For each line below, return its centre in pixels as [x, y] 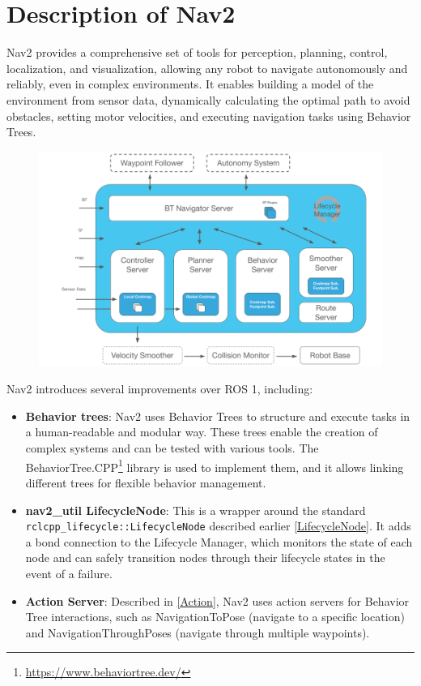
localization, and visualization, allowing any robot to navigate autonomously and [207, 68]
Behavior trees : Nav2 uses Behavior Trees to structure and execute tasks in [218, 416]
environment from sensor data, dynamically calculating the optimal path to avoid [208, 99]
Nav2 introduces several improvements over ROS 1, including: [160, 389]
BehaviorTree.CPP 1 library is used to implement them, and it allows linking [215, 465]
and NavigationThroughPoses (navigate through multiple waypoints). [198, 632]
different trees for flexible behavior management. [146, 482]
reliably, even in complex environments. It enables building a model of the [190, 84]
